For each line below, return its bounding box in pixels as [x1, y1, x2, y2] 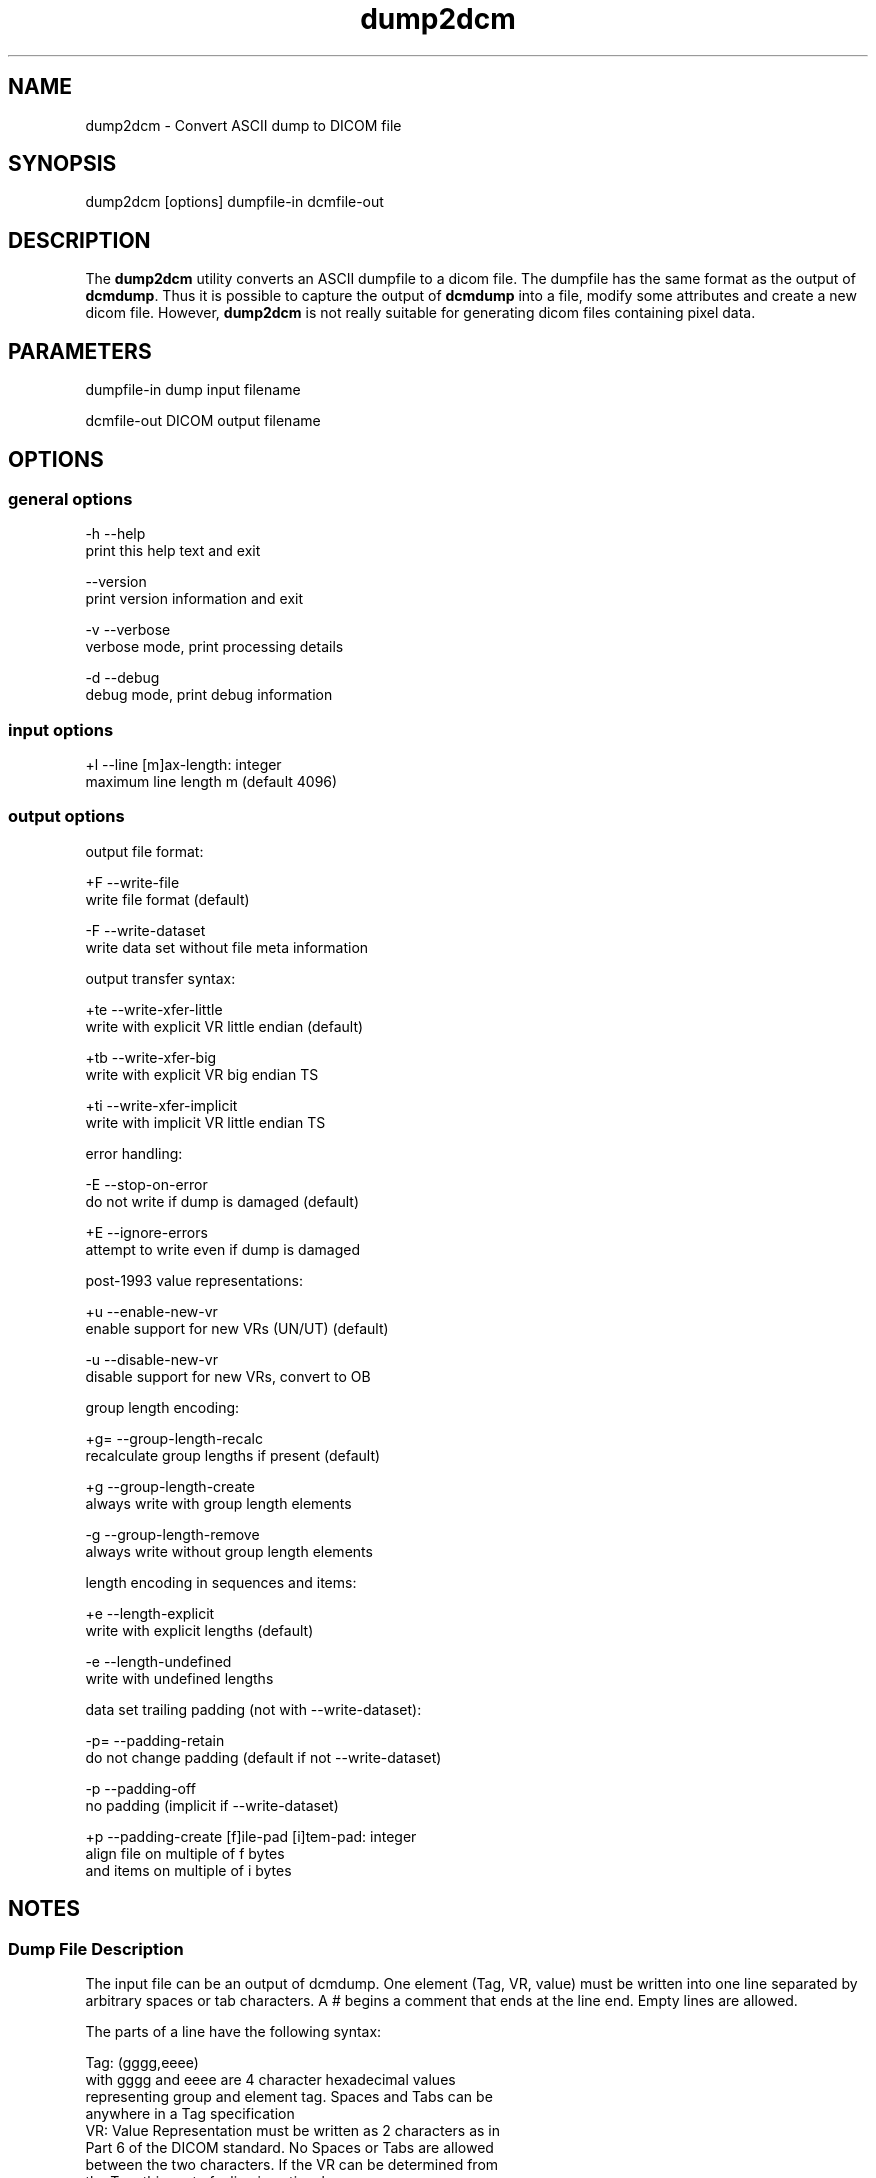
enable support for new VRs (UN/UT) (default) [85, 1319, 389, 1337]
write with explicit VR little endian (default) [85, 1017, 364, 1035]
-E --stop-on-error [85, 1175, 208, 1193]
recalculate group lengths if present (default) [85, 1446, 381, 1464]
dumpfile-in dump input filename [85, 381, 301, 399]
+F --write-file [85, 873, 180, 891]
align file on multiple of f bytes [85, 1844, 285, 1862]
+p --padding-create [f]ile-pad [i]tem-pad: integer [85, 1827, 417, 1845]
